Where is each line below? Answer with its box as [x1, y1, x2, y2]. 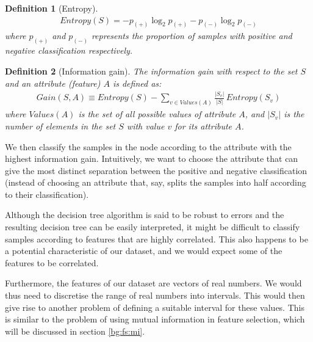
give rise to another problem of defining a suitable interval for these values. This [5, 300, 304, 313]
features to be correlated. [5, 256, 99, 269]
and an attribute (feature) [5, 76, 101, 89]
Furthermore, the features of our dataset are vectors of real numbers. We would [5, 277, 302, 289]
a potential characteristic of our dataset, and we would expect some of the [5, 244, 282, 257]
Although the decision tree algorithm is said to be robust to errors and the [5, 208, 284, 221]
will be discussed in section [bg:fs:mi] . [5, 324, 145, 337]
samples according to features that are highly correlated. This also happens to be [5, 232, 308, 245]
